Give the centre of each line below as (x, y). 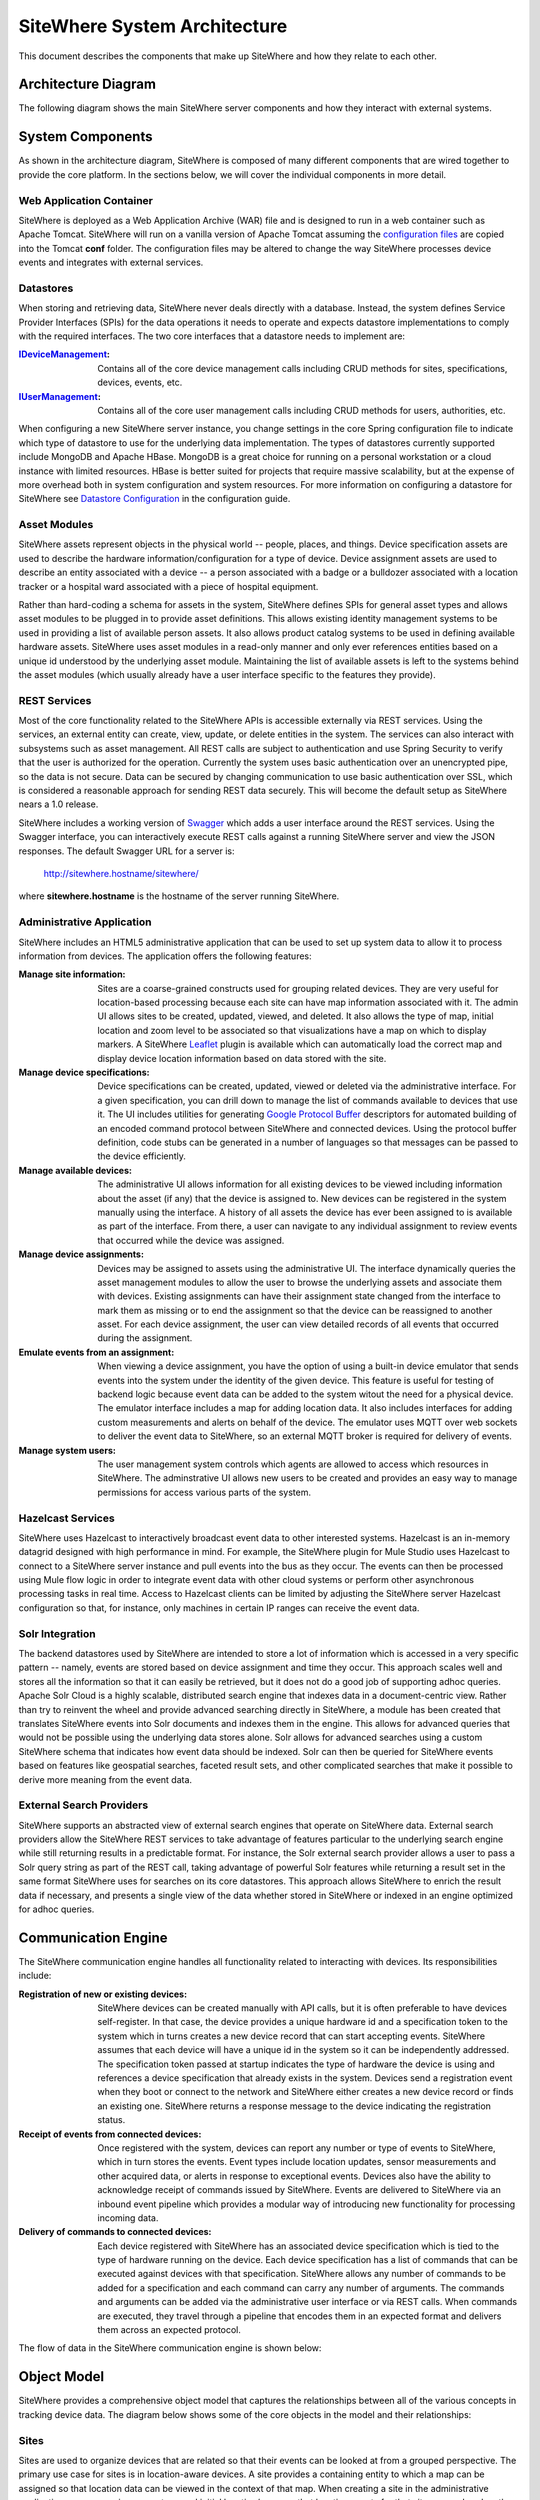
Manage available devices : (75, 1170)
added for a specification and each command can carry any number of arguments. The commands (301, 2287)
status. (111, 2120)
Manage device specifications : (84, 1072)
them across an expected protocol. (169, 2330)
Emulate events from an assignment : (96, 1352)
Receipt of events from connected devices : (110, 2134)
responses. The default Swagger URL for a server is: (126, 851)
